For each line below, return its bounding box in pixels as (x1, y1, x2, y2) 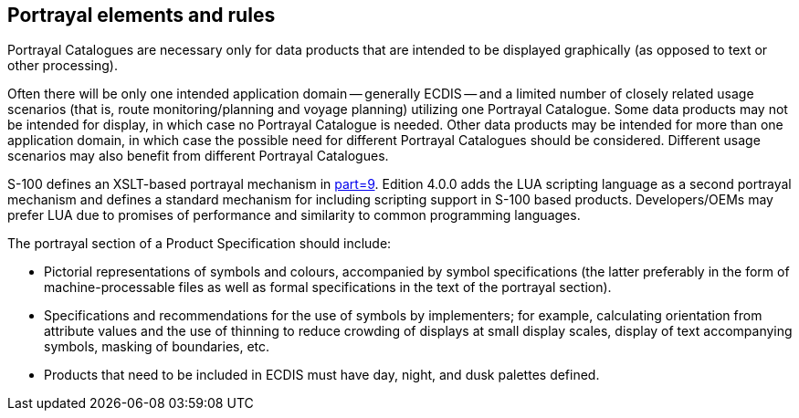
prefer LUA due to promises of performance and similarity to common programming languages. (7, 207, 581, 224)
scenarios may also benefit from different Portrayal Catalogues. (7, 148, 389, 164)
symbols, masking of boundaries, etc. (44, 339, 270, 355)
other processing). (7, 57, 118, 74)
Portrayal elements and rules (7, 4, 276, 26)
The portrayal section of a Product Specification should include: (7, 235, 392, 252)
